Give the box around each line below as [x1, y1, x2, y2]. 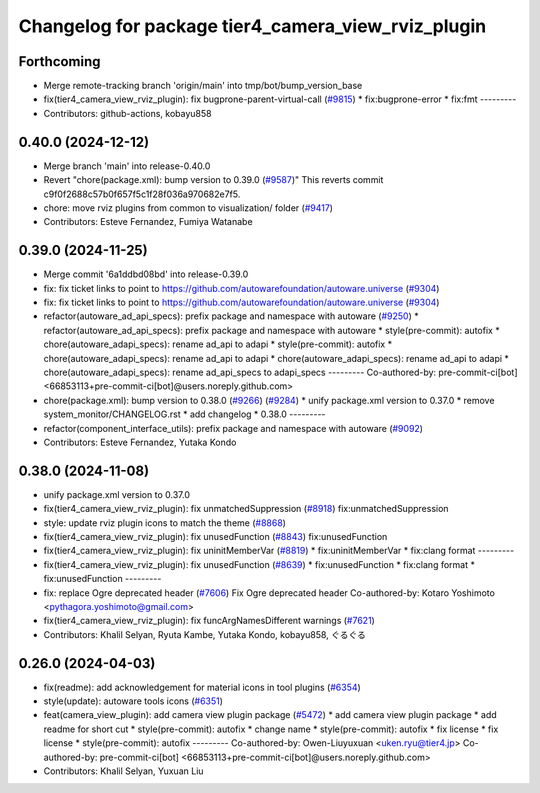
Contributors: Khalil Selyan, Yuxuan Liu [43, 765, 204, 777]
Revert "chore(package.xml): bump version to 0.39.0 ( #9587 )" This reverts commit [43, 174, 384, 186]
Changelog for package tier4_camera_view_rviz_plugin [18, 15, 487, 37]
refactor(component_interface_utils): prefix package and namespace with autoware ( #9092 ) [43, 422, 424, 434]
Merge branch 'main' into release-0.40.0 [43, 160, 211, 172]
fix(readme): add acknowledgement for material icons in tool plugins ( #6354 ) [43, 681, 362, 693]
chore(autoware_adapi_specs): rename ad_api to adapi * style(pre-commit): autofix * [43, 338, 393, 350]
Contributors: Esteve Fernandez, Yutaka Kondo [43, 436, 237, 448]
